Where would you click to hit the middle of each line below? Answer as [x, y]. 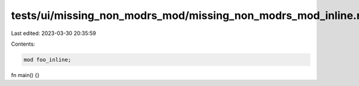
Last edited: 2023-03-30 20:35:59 [54, 33]
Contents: [23, 44]
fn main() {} [25, 75]
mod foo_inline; [48, 60]
